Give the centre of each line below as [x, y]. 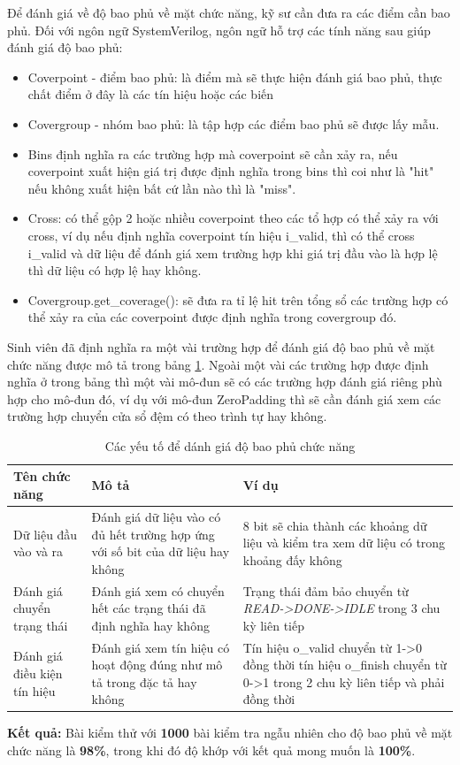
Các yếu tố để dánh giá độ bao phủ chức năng [230, 445]
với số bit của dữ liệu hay [161, 551]
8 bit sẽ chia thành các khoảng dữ [335, 525]
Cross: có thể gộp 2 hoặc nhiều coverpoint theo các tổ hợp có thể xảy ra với [233, 218]
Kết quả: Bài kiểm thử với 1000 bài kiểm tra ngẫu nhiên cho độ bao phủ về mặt [230, 733]
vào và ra [38, 551]
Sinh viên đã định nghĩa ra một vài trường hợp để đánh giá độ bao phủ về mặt [221, 346]
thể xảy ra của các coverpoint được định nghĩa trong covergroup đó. [212, 317]
